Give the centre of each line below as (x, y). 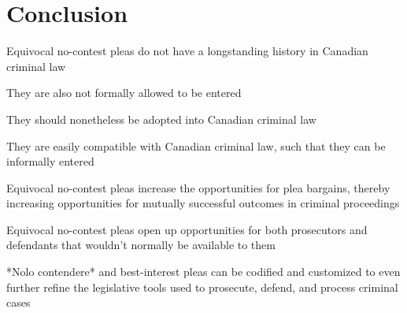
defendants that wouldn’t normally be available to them (141, 245)
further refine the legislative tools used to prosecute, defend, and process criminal (202, 287)
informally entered (50, 161)
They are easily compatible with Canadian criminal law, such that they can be (196, 145)
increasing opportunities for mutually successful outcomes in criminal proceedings (203, 203)
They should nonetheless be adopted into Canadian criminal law (161, 119)
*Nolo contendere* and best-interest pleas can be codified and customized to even (203, 272)
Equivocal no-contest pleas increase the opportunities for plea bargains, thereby (198, 187)
